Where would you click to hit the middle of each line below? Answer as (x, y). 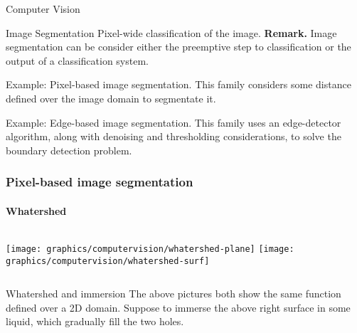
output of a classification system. (77, 60)
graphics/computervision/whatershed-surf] (108, 261)
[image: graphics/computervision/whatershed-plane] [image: (150, 249)
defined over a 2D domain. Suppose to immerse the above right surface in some (178, 307)
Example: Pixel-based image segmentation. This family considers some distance (178, 84)
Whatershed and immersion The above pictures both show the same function (174, 294)
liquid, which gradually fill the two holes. (95, 321)
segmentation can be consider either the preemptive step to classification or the (178, 47)
